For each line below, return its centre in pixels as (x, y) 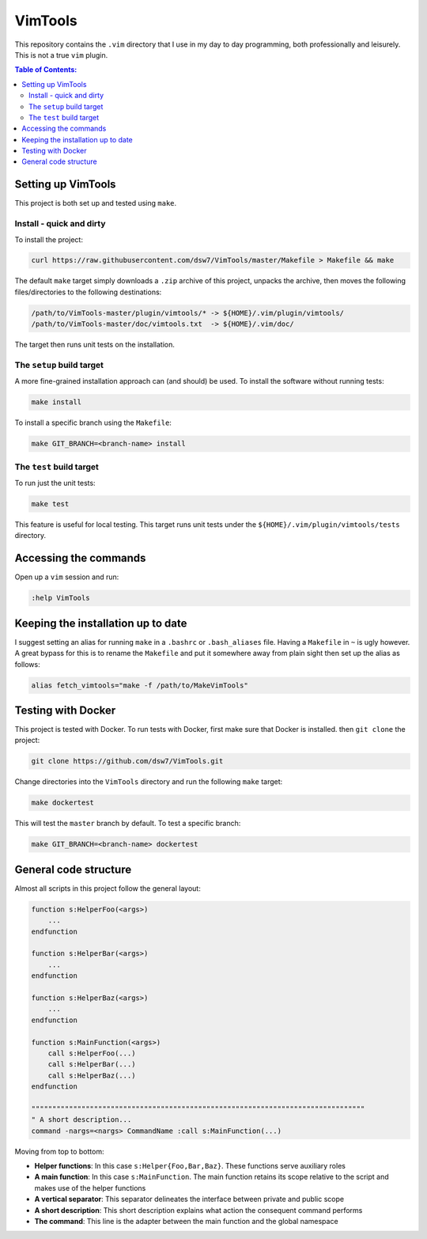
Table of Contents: (46, 70)
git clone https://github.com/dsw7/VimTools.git (127, 761)
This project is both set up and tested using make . (96, 203)
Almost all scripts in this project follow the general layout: (108, 888)
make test (50, 504)
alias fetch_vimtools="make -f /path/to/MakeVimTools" (140, 685)
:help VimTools (60, 598)
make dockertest (63, 803)
